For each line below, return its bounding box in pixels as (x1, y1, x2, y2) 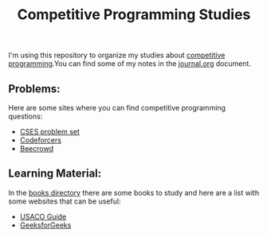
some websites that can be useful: (8, 196, 121, 206)
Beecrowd (19, 144, 54, 153)
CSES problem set (19, 127, 80, 136)
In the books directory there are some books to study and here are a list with (8, 188, 260, 197)
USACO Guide (19, 212, 67, 221)
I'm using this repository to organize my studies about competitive (8, 50, 226, 60)
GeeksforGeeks (19, 220, 72, 230)
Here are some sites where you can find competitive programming (8, 103, 226, 112)
